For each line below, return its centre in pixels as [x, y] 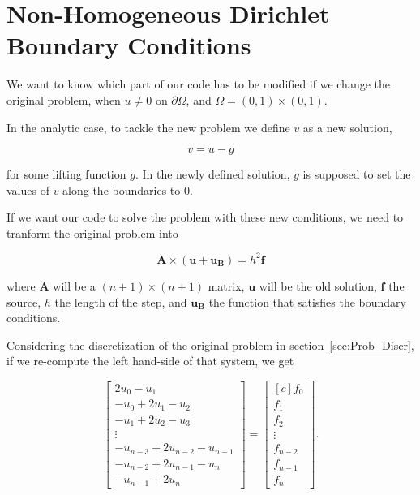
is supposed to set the [357, 174]
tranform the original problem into [92, 232]
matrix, [226, 285]
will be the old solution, [318, 285]
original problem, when [64, 99]
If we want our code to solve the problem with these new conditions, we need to [205, 217]
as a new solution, [347, 127]
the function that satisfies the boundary [307, 301]
